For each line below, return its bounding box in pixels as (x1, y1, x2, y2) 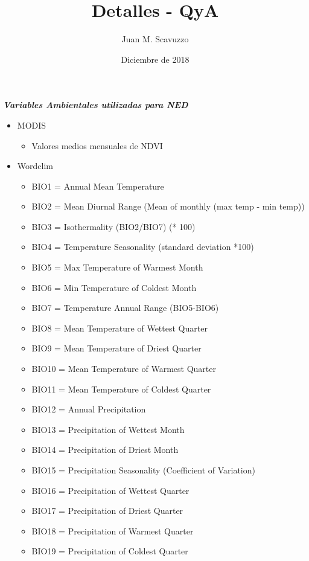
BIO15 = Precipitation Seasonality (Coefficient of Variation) (31, 464, 255, 476)
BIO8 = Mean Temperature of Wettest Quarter (31, 321, 208, 334)
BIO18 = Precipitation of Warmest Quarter (31, 524, 194, 537)
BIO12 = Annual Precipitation (31, 403, 146, 415)
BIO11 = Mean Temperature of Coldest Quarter (31, 382, 211, 395)
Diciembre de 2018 (121, 53, 190, 65)
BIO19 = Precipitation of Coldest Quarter (31, 545, 188, 557)
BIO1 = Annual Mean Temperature (31, 179, 164, 192)
